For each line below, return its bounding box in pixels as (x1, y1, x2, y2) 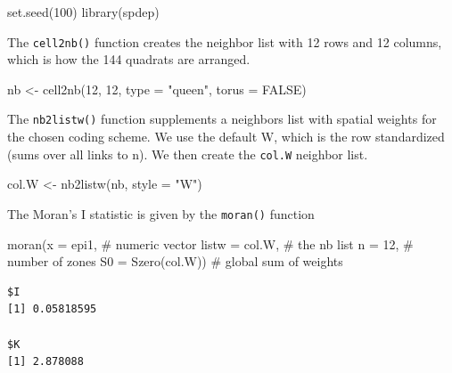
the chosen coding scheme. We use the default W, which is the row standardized (7, 127, 445, 146)
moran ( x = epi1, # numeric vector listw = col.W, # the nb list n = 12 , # (7, 234, 414, 253)
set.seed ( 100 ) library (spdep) (7, 3, 160, 20)
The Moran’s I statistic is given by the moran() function (7, 204, 315, 223)
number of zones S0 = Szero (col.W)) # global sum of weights (7, 252, 343, 271)
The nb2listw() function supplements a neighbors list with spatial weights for (7, 109, 437, 128)
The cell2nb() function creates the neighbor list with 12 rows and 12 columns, (7, 32, 442, 51)
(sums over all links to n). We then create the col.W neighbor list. (7, 144, 368, 163)
